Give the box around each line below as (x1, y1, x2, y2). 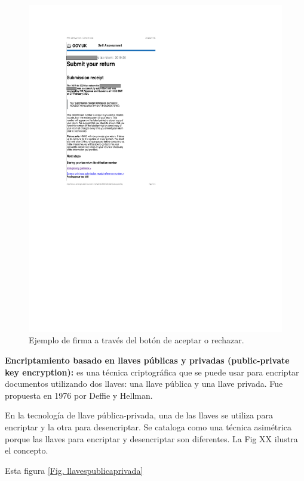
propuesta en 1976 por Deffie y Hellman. (5, 389, 153, 401)
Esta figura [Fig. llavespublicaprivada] (5, 464, 143, 476)
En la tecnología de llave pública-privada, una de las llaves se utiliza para (5, 409, 273, 421)
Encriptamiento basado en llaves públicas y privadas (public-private (5, 354, 290, 367)
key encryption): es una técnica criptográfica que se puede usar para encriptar (5, 365, 299, 378)
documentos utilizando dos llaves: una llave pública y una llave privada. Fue (5, 377, 283, 390)
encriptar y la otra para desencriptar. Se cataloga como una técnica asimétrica (5, 421, 291, 433)
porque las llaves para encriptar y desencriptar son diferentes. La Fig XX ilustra (5, 432, 298, 445)
